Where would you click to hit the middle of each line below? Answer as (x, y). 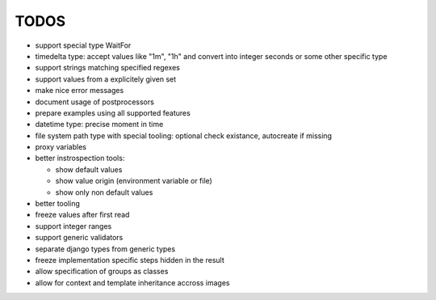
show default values (89, 169)
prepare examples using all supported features (113, 112)
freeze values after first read (82, 215)
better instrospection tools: (80, 158)
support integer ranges (73, 226)
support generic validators (79, 238)
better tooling (57, 204)
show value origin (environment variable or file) (134, 181)
